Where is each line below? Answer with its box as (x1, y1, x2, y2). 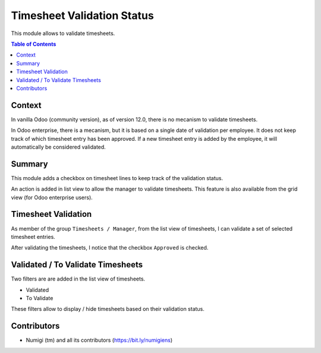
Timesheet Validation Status (11, 9, 154, 22)
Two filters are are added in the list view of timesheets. (11, 275, 146, 282)
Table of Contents (11, 40, 56, 48)
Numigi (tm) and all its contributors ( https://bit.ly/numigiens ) (26, 336, 173, 344)
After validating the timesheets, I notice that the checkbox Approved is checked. (11, 244, 209, 251)
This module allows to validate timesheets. (11, 30, 115, 37)
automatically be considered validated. (11, 143, 106, 150)
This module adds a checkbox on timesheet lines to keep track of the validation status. (11, 174, 223, 181)
